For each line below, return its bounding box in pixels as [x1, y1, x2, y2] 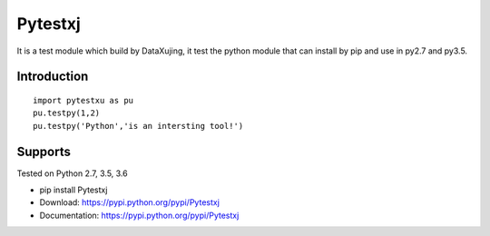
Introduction [16, 69, 89, 84]
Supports [16, 143, 72, 159]
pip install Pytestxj [39, 184, 108, 195]
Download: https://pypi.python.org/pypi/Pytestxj [39, 197, 220, 208]
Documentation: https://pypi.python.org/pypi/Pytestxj [39, 210, 240, 221]
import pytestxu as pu [33, 95, 134, 105]
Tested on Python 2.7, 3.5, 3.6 [16, 168, 128, 179]
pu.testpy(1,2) [33, 108, 101, 118]
